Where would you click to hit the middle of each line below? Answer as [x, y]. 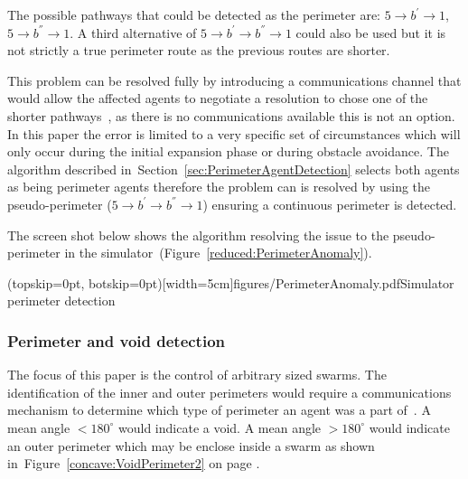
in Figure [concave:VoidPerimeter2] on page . [134, 463]
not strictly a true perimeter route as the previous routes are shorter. [199, 50]
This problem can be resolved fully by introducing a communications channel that [234, 80]
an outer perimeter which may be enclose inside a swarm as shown [191, 445]
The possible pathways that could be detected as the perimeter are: [194, 14]
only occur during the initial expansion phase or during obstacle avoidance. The [228, 151]
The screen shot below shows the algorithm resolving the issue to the [198, 235]
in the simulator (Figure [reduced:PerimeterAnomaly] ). [218, 253]
